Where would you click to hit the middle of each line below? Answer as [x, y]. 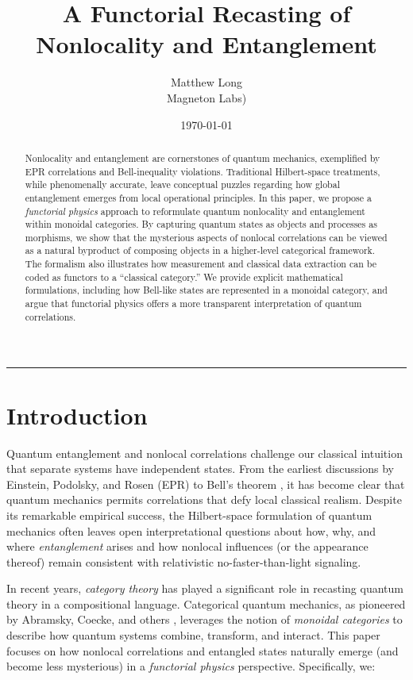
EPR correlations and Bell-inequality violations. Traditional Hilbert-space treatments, [203, 171]
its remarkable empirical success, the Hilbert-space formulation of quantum [189, 515]
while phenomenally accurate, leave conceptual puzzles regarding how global [182, 184]
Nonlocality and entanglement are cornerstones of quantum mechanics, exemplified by [203, 158]
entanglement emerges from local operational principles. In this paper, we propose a [198, 197]
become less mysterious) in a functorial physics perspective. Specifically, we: [191, 666]
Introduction [77, 415]
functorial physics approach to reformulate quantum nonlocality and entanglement [195, 211]
